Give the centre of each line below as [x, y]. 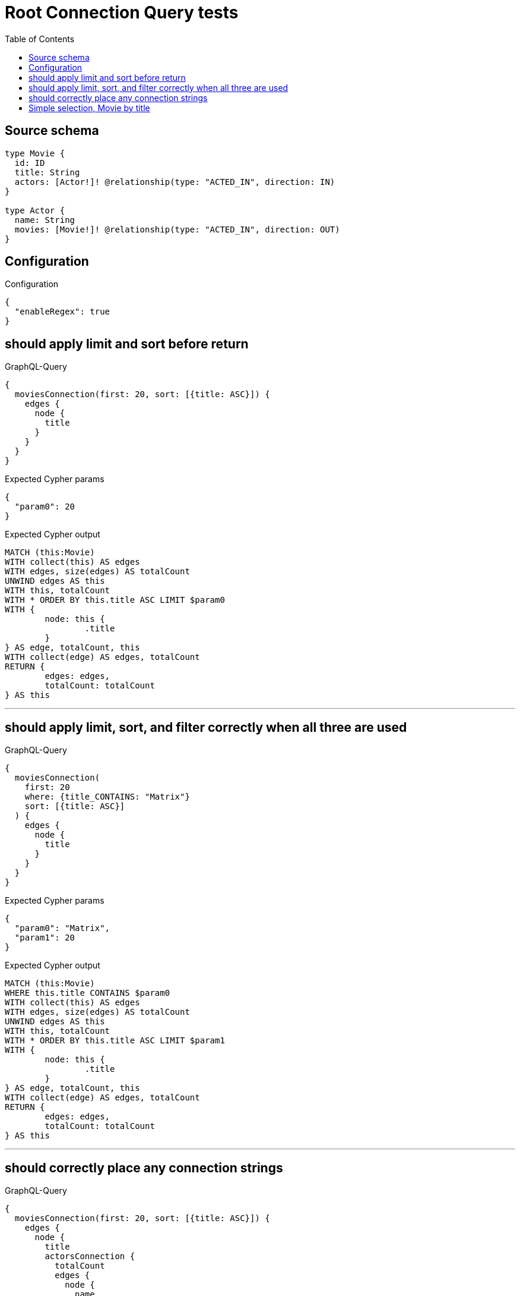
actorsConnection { [90, 1256]
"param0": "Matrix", [62, 928]
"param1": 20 [45, 938]
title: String [47, 172]
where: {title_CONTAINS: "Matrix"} [107, 797]
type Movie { [35, 153]
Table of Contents [40, 39]
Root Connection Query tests [122, 12]
